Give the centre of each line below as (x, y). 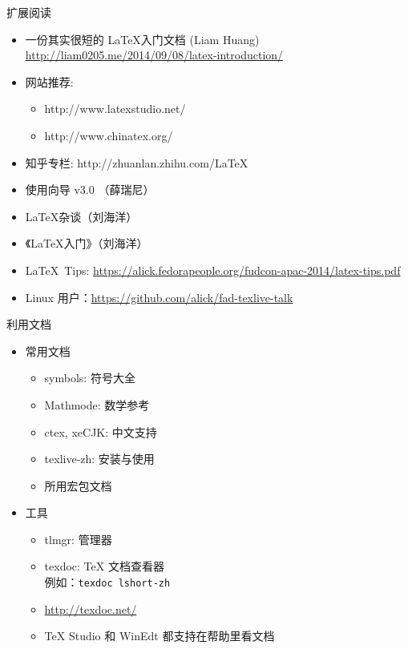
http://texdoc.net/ (91, 609)
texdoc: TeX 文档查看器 (104, 566)
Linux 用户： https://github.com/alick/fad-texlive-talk (159, 297)
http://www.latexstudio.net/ (115, 109)
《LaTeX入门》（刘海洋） (87, 243)
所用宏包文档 (78, 485)
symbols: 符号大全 (90, 378)
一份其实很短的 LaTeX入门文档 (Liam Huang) (142, 39)
